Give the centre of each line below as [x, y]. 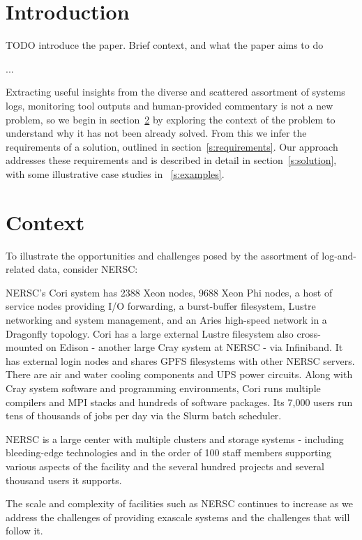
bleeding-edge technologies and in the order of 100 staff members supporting [169, 452]
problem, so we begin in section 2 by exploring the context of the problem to [171, 119]
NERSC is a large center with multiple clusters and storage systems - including [175, 438]
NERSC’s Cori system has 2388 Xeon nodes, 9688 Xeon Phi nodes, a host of [169, 292]
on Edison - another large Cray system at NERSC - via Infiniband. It [194, 347]
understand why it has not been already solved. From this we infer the [156, 133]
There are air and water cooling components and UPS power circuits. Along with [179, 374]
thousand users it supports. [64, 480]
